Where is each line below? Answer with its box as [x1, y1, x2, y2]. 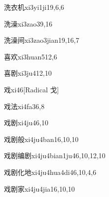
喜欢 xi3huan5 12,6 [4, 51, 57, 61]
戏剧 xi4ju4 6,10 [4, 117, 49, 128]
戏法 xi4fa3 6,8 [4, 101, 45, 111]
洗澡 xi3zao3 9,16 [4, 18, 53, 28]
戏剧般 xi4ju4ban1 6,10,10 [4, 134, 79, 144]
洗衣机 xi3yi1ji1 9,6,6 [4, 2, 64, 12]
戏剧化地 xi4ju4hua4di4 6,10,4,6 [4, 167, 96, 177]
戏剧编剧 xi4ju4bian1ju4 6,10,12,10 [4, 150, 106, 161]
